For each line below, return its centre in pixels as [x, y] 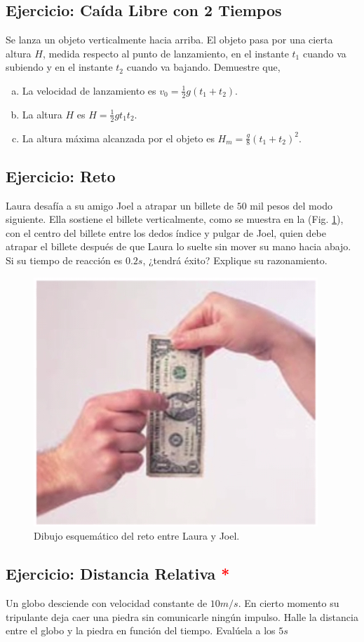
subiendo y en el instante [59, 67]
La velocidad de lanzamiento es [89, 90]
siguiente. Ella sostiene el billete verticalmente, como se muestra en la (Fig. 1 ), [175, 219]
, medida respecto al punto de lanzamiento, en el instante [166, 53]
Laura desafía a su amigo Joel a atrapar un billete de [120, 205]
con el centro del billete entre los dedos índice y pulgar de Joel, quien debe [166, 232]
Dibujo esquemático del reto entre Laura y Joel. [137, 536]
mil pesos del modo [291, 205]
